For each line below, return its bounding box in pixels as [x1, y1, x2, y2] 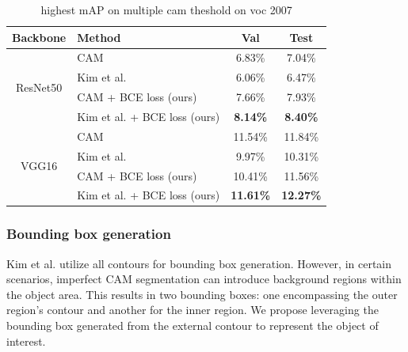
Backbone [12, 28, 67, 45]
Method [77, 28, 121, 45]
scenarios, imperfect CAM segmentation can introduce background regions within [6, 271, 402, 287]
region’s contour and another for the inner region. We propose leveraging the [6, 301, 379, 318]
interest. [6, 332, 46, 349]
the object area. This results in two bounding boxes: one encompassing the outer [6, 286, 398, 302]
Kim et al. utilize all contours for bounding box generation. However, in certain [6, 255, 392, 271]
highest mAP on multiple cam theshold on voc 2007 [40, 2, 292, 17]
